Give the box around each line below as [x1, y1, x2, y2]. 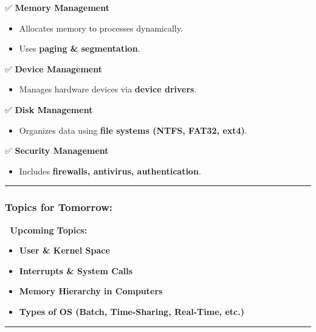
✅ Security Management [5, 144, 109, 157]
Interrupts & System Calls [19, 264, 133, 277]
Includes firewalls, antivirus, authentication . [19, 164, 201, 177]
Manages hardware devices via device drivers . [19, 83, 197, 95]
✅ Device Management [5, 62, 102, 75]
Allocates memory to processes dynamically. [19, 21, 183, 34]
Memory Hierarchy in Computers [19, 285, 163, 297]
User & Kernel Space [19, 244, 110, 257]
